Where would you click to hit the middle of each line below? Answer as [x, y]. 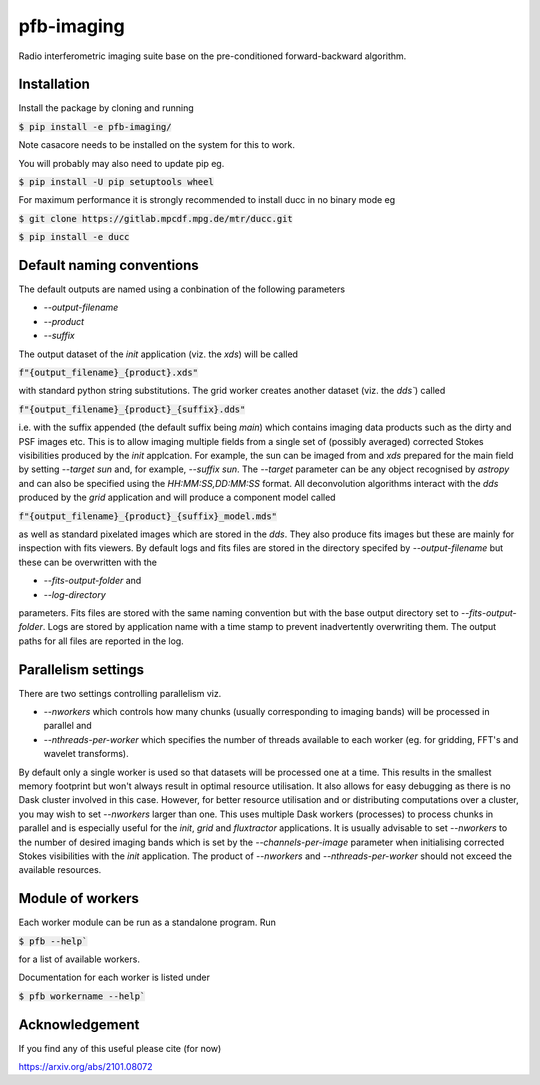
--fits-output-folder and [92, 581]
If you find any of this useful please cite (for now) [120, 1048]
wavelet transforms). [86, 754]
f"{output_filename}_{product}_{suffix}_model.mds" [148, 516]
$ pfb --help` [53, 941]
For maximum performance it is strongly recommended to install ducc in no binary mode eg [207, 200]
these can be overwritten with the [87, 562]
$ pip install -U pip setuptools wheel [116, 182]
